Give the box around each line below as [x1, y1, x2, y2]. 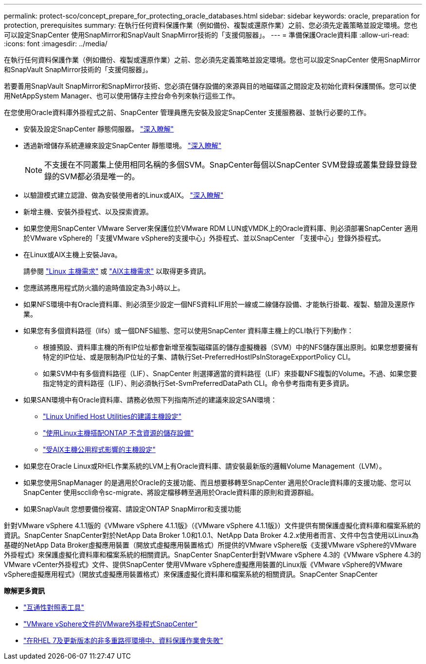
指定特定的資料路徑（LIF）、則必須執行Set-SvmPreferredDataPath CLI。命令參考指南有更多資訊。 [43, 379, 354, 387]
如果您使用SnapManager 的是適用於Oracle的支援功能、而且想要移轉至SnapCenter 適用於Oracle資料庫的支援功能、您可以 [23, 478, 411, 487]
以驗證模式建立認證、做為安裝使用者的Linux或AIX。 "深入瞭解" [23, 191, 224, 199]
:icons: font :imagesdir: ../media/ [4, 39, 107, 48]
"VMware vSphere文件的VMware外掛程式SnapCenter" [23, 620, 197, 628]
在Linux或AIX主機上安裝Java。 [23, 250, 122, 259]
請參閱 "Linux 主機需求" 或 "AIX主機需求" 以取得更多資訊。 [23, 267, 211, 275]
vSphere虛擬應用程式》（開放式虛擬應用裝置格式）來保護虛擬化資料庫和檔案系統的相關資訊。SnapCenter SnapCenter [4, 570, 378, 578]
